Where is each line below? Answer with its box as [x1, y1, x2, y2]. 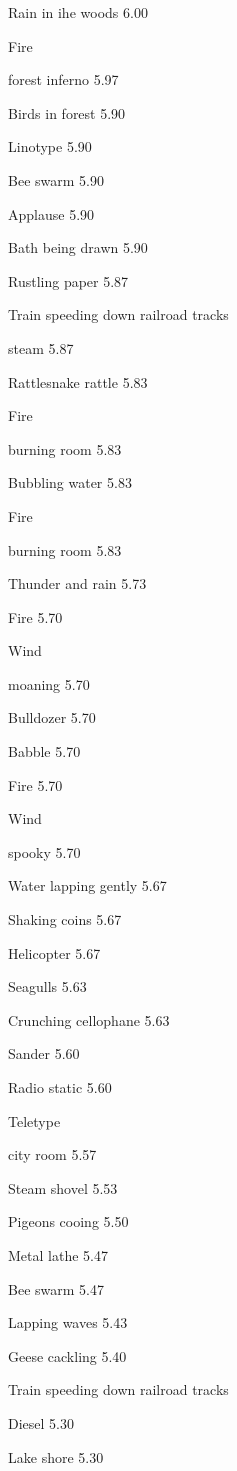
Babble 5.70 [8, 741, 81, 762]
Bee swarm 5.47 [8, 1278, 104, 1299]
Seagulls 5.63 [8, 976, 87, 997]
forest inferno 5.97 [8, 69, 119, 90]
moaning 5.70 [8, 673, 90, 694]
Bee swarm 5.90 [8, 169, 104, 190]
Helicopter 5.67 [8, 942, 101, 963]
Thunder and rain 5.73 [8, 573, 147, 594]
